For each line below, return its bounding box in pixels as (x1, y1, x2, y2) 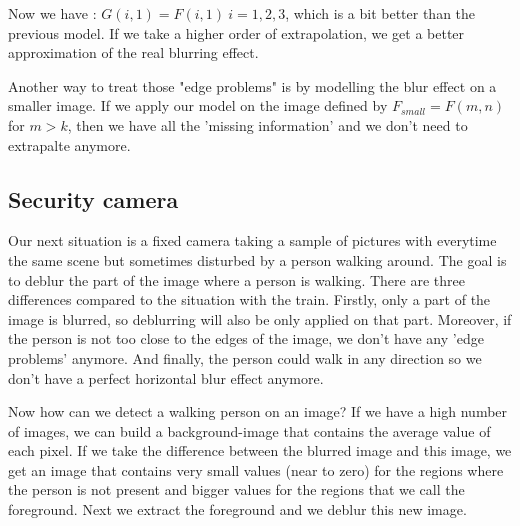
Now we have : (8, 3, 97, 23)
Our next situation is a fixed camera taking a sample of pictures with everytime (8, 230, 497, 251)
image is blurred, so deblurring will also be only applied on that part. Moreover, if (8, 308, 512, 329)
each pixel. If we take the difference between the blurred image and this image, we (8, 440, 512, 461)
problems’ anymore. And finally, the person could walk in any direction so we (8, 347, 482, 368)
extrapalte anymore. (8, 134, 131, 155)
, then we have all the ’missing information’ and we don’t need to (67, 114, 468, 135)
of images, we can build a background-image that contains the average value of (8, 420, 491, 441)
